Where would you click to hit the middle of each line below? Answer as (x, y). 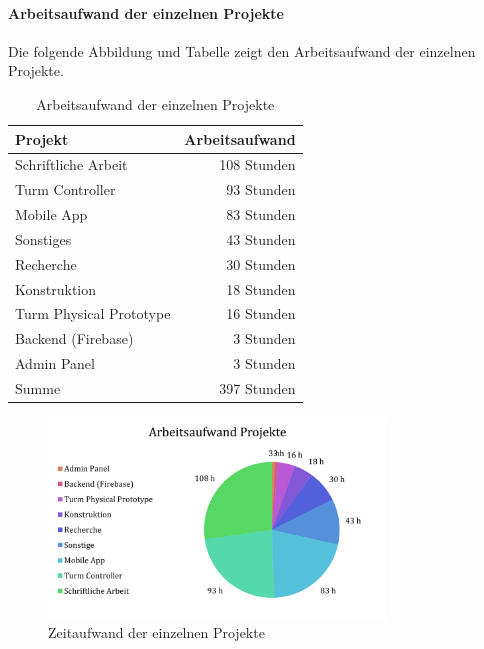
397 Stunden (257, 388)
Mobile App (51, 214)
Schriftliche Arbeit (71, 164)
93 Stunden (261, 189)
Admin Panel (55, 363)
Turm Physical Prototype (93, 313)
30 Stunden (261, 263)
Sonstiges (43, 238)
